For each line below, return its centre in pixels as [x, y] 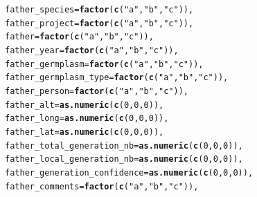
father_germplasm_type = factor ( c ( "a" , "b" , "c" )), [117, 78]
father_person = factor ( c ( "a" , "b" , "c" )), [97, 91]
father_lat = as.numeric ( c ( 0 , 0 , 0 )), [85, 132]
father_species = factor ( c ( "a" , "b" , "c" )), [99, 10]
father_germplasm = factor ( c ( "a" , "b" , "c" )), [104, 64]
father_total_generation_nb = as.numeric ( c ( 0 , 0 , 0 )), [124, 146]
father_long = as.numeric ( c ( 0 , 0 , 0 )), [87, 119]
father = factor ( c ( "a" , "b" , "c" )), [79, 37]
